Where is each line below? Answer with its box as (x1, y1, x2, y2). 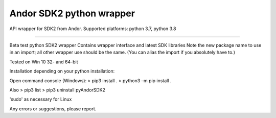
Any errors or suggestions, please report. (9, 105, 97, 112)
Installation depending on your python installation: (9, 68, 115, 74)
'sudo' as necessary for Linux (9, 96, 72, 102)
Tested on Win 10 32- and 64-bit (9, 59, 78, 65)
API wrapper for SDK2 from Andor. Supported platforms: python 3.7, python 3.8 (9, 26, 176, 32)
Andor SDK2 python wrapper (9, 8, 135, 19)
